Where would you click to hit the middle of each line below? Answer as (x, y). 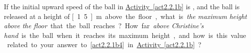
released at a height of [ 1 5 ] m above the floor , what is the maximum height (125, 16)
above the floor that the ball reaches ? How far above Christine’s (104, 26)
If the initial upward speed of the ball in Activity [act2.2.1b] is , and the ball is (122, 6)
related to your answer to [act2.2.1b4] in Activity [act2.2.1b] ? (104, 44)
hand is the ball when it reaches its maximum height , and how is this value (125, 35)
